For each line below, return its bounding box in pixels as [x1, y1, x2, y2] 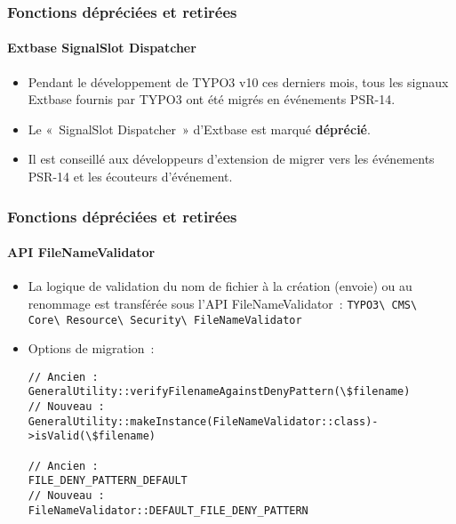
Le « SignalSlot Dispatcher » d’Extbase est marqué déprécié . [28, 119, 371, 138]
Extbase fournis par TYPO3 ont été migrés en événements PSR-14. [28, 90, 396, 109]
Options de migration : [28, 339, 155, 358]
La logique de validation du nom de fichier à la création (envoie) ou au [28, 277, 412, 295]
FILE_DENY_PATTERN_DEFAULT [28, 474, 188, 488]
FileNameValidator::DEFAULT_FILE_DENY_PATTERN [28, 504, 308, 517]
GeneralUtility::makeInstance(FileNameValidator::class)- [28, 415, 379, 428]
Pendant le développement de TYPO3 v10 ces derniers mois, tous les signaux [28, 72, 449, 91]
